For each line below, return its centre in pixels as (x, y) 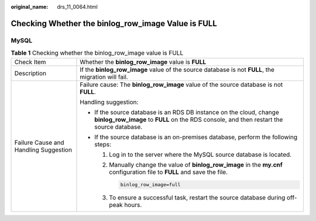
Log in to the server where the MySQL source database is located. (200, 155)
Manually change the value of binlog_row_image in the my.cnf (196, 164)
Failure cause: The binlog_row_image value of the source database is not (181, 85)
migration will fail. (104, 77)
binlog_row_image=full (150, 185)
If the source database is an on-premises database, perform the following (196, 137)
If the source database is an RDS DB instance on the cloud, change (187, 112)
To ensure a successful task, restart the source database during (197, 198)
